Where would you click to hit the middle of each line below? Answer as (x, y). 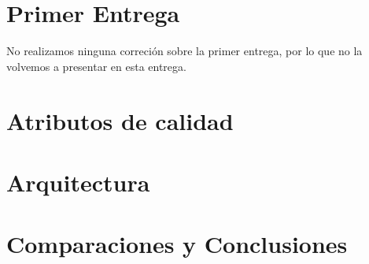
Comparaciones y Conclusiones (177, 244)
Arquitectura (78, 182)
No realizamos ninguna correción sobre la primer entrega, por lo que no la (184, 51)
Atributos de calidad (120, 120)
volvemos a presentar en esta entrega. (96, 66)
